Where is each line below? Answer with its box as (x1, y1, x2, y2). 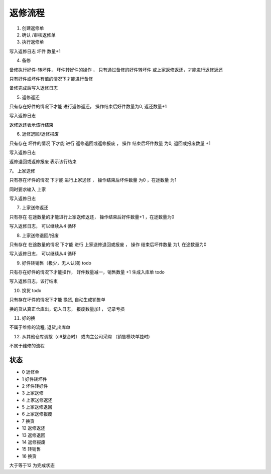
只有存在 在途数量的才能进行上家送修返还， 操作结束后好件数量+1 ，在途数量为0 (9, 213, 175, 220)
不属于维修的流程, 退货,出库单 (9, 324, 71, 330)
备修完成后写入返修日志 (9, 85, 58, 91)
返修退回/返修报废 (22, 131, 59, 137)
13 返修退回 (22, 432, 46, 438)
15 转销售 (22, 446, 41, 452)
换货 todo (22, 287, 42, 293)
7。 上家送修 (9, 168, 35, 174)
